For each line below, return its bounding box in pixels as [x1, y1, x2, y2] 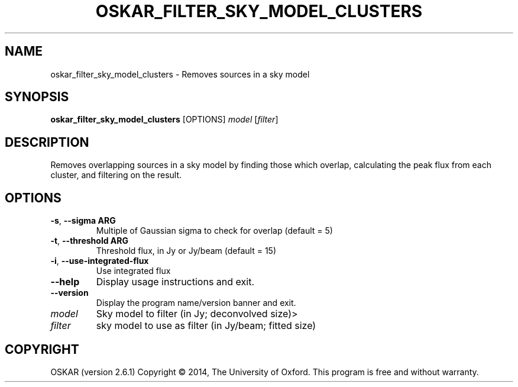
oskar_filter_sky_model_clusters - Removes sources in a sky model [50, 69, 310, 79]
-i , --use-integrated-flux [50, 256, 149, 266]
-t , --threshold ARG [50, 236, 128, 246]
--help [50, 276, 80, 288]
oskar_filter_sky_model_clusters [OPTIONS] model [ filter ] [50, 114, 279, 125]
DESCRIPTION [5, 134, 89, 150]
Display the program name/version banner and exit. [96, 298, 296, 308]
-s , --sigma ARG [50, 215, 116, 226]
